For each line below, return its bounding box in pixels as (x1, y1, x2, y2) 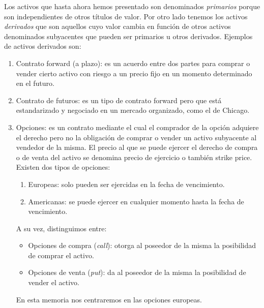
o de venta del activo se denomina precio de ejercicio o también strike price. (16, 151, 252, 162)
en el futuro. (16, 78, 54, 88)
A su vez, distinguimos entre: (16, 223, 107, 233)
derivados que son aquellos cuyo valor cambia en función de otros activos (4, 21, 231, 32)
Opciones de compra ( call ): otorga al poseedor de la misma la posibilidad (28, 240, 256, 251)
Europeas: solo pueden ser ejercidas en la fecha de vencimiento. (28, 178, 225, 189)
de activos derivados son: (4, 41, 81, 51)
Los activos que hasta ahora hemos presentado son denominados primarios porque (4, 1, 260, 11)
